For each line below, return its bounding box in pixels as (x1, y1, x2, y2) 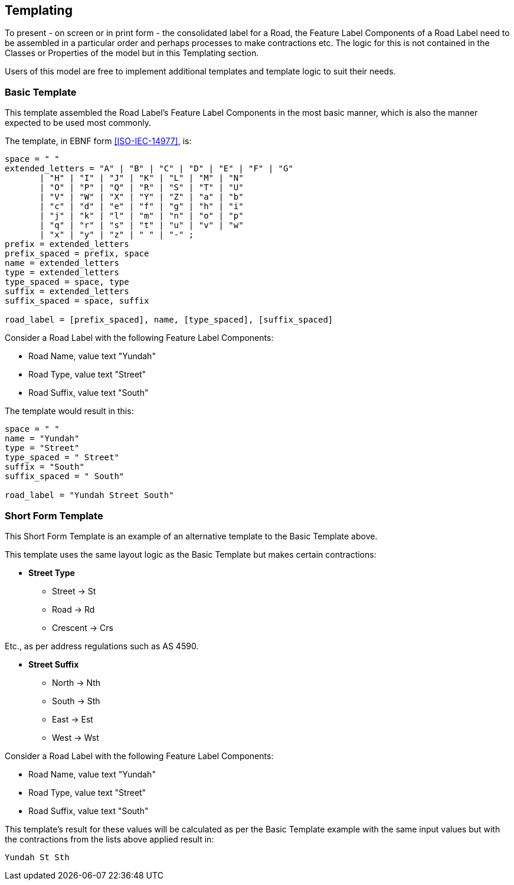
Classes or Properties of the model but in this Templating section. (5, 48, 259, 58)
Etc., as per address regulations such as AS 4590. (5, 640, 199, 651)
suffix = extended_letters (5, 287, 129, 297)
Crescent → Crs (52, 622, 113, 633)
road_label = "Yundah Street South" (5, 490, 174, 500)
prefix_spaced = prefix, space (5, 249, 149, 259)
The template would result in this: (5, 406, 134, 417)
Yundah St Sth (5, 852, 70, 862)
